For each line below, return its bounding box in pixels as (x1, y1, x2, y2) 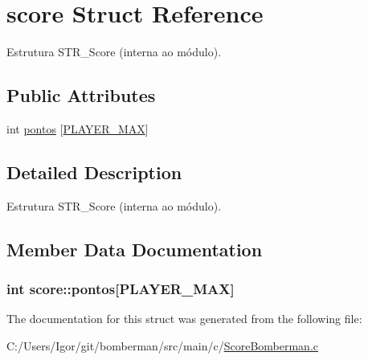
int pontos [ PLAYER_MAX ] (6, 120, 149, 137)
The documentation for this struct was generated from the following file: (6, 310, 362, 327)
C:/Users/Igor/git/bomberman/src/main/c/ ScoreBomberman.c (6, 337, 318, 354)
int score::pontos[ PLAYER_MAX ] (6, 279, 235, 299)
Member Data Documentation (6, 236, 263, 261)
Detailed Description (6, 159, 182, 184)
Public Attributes (6, 83, 156, 108)
